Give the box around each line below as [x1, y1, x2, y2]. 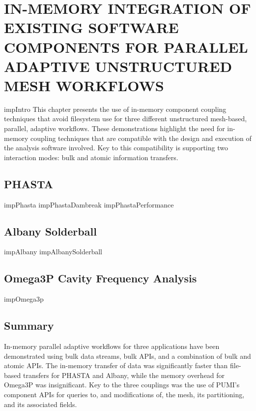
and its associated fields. [4, 399, 77, 409]
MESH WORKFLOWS [4, 75, 164, 95]
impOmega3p [4, 294, 44, 304]
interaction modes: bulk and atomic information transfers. [4, 152, 178, 162]
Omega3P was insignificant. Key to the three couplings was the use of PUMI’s [4, 379, 240, 390]
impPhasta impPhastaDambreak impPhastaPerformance [4, 199, 174, 209]
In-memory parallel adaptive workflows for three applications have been [4, 341, 220, 351]
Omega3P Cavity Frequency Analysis [4, 271, 197, 286]
